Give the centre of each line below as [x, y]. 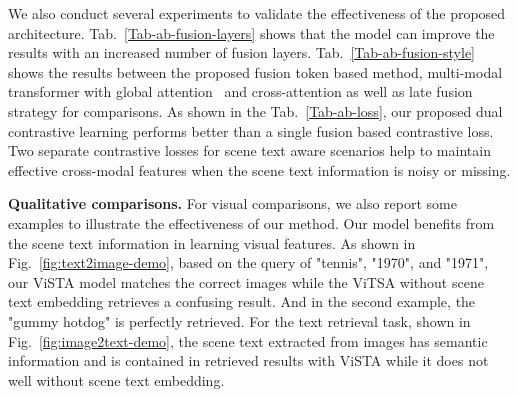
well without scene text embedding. [116, 379]
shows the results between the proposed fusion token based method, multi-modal [255, 71]
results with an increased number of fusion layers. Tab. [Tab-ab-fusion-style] [242, 52]
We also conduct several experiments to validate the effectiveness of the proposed [257, 13]
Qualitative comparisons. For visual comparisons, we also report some [232, 203]
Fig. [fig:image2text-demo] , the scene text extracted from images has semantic [248, 340]
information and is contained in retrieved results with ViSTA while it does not [248, 360]
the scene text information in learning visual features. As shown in [212, 242]
